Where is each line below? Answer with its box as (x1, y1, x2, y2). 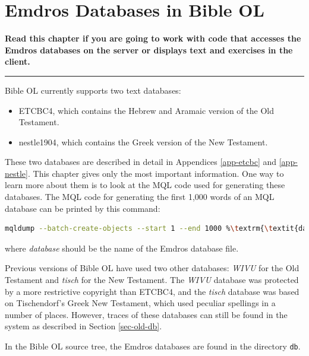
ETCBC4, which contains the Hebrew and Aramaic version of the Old (18, 104, 274, 116)
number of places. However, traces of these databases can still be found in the (5, 308, 288, 320)
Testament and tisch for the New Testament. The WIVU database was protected (5, 274, 299, 286)
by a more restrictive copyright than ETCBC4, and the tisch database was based (5, 285, 299, 297)
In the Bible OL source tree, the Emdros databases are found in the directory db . (5, 340, 301, 352)
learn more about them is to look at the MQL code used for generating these (5, 179, 285, 191)
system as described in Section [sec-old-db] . (5, 320, 162, 332)
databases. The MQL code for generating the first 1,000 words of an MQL (5, 190, 275, 203)
